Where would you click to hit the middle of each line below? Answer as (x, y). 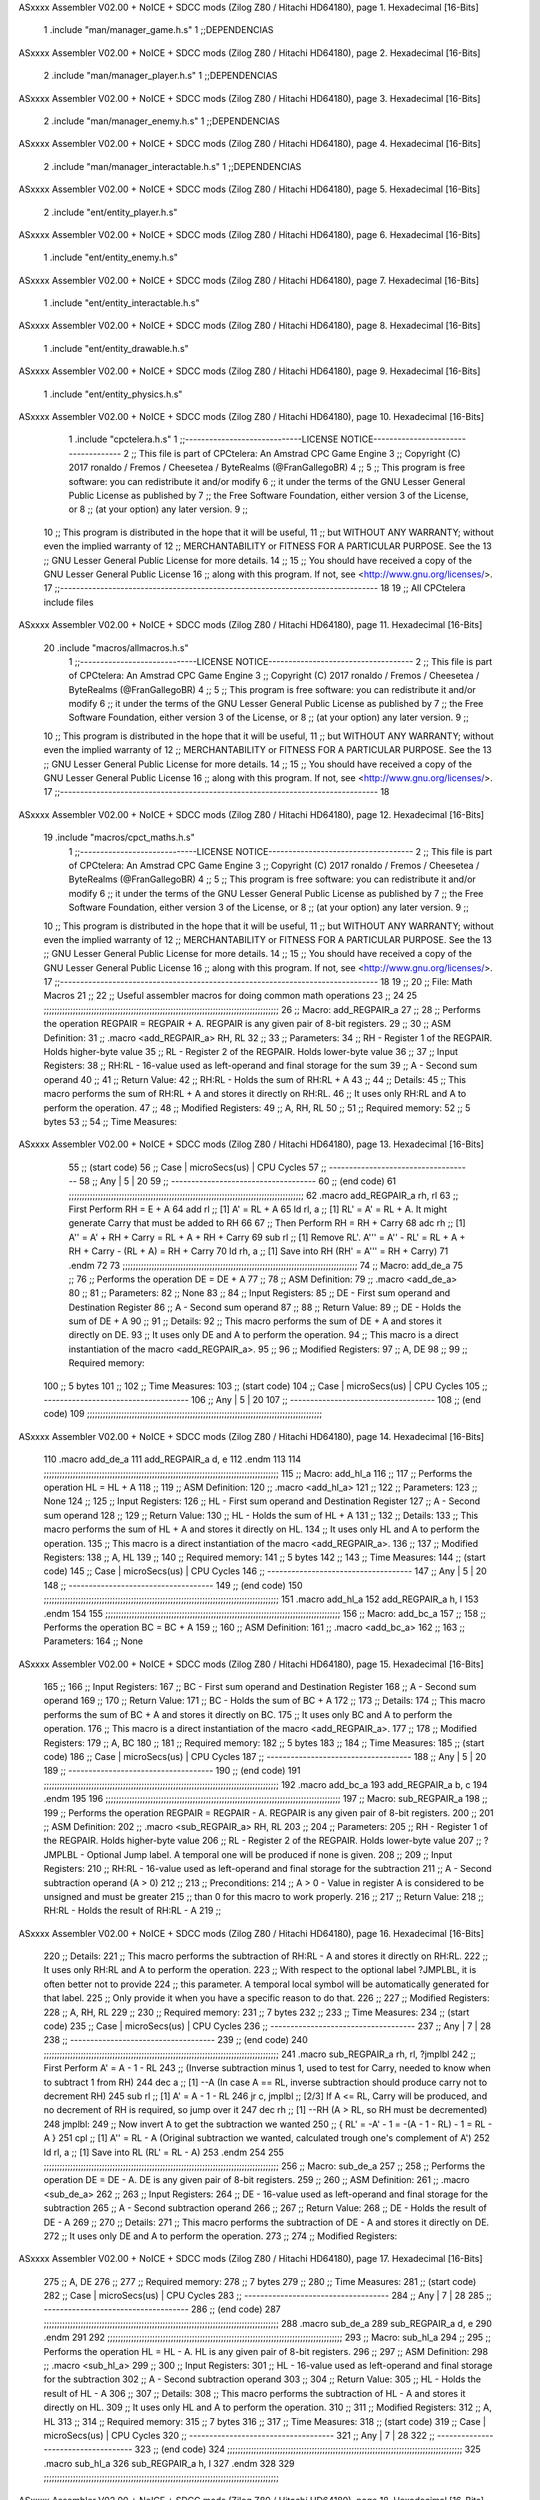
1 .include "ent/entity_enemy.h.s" (111, 257)
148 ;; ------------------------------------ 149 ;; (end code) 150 (173, 1585)
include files (68, 602)
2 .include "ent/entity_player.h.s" (110, 212)
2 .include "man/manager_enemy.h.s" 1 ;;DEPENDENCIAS (161, 121)
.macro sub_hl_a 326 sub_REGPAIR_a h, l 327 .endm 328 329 (169, 2463)
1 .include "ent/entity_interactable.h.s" (121, 303)
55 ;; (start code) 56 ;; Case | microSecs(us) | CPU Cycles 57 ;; (197, 1167)
